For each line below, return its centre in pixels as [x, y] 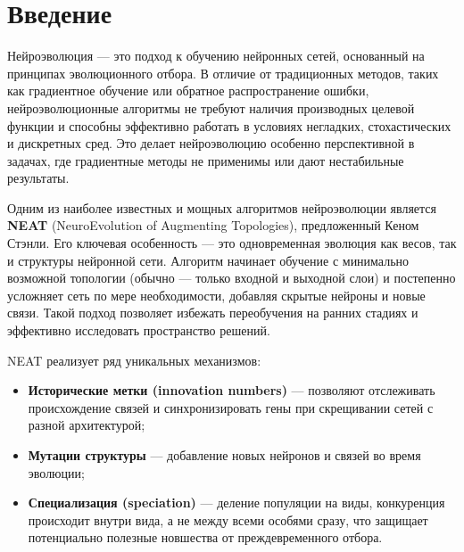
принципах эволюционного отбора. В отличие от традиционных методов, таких [223, 73]
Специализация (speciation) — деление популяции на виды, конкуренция [236, 503]
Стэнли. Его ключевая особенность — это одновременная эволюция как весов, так [232, 243]
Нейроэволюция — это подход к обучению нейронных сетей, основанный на [216, 56]
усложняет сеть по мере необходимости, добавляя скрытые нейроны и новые [216, 295]
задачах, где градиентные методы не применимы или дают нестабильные [206, 160]
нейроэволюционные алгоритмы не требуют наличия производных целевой [211, 107]
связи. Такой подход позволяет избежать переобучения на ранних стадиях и [213, 313]
